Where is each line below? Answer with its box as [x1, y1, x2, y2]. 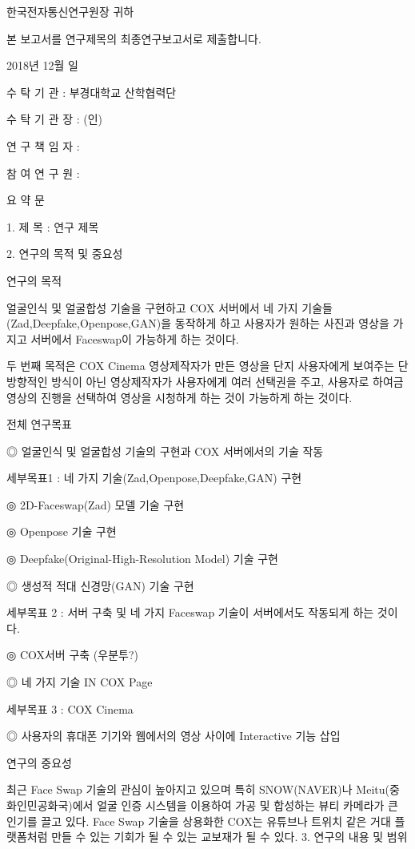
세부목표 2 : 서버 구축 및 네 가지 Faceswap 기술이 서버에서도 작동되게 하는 [6, 604, 374, 621]
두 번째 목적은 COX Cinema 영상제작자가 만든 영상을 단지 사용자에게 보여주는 [6, 357, 395, 374]
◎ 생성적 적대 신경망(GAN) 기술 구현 [6, 577, 194, 593]
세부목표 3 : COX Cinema [6, 700, 134, 717]
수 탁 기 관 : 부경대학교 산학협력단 [6, 83, 177, 100]
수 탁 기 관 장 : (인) [6, 111, 103, 127]
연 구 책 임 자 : [6, 137, 80, 154]
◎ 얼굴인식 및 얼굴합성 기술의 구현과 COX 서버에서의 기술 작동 [6, 442, 324, 459]
